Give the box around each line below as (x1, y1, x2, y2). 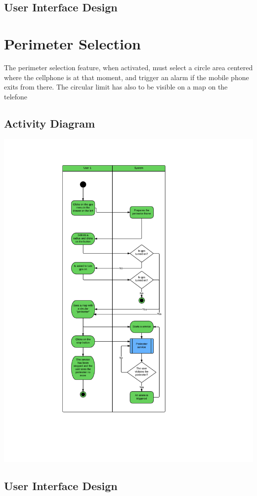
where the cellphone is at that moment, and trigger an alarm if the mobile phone (4, 72, 249, 82)
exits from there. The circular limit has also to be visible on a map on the (4, 82, 228, 92)
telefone (4, 91, 28, 101)
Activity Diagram (4, 115, 95, 131)
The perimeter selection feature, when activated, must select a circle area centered (4, 62, 253, 72)
